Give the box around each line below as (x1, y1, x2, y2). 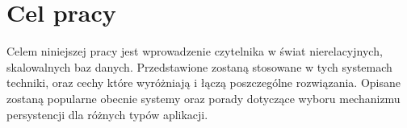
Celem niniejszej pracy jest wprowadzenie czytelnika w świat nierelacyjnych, (6, 43, 383, 60)
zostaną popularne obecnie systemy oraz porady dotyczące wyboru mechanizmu (6, 89, 401, 106)
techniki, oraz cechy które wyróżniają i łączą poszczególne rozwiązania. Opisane (6, 74, 401, 91)
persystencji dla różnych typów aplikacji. (6, 105, 208, 122)
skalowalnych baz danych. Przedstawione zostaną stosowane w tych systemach (6, 58, 392, 75)
